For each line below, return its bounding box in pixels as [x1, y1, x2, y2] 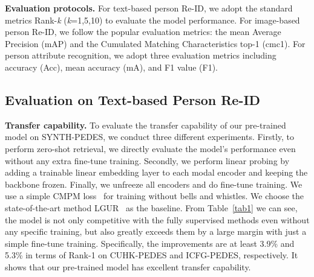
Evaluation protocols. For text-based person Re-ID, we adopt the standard [5, 2, 293, 14]
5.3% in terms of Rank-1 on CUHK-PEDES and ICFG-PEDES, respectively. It [5, 249, 298, 261]
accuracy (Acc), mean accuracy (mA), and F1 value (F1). [5, 60, 218, 73]
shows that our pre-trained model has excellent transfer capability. [5, 260, 251, 273]
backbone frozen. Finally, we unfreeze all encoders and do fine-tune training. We [5, 177, 303, 190]
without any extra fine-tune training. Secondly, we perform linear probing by [5, 154, 290, 167]
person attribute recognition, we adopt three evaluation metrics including [5, 49, 276, 62]
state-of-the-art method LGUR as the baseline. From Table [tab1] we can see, [5, 201, 298, 214]
